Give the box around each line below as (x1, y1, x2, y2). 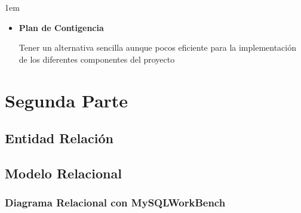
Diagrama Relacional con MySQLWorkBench (5, 195, 226, 210)
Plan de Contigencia (19, 21, 104, 33)
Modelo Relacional (5, 163, 122, 182)
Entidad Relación (5, 129, 113, 147)
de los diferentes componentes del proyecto (19, 53, 175, 65)
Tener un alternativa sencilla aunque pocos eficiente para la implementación (19, 41, 297, 54)
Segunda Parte (5, 88, 128, 112)
